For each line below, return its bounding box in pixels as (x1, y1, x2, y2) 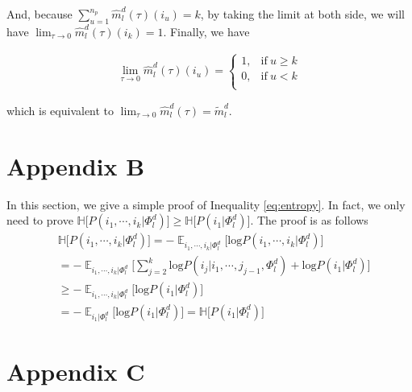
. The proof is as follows (250, 212, 368, 229)
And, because (6, 6, 73, 22)
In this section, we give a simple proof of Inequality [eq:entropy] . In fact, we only (6, 196, 406, 213)
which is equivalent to (6, 102, 114, 119)
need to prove (6, 212, 73, 229)
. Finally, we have (163, 23, 250, 39)
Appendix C (6, 354, 145, 387)
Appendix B (6, 149, 145, 182)
